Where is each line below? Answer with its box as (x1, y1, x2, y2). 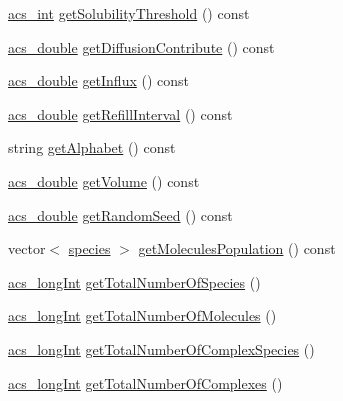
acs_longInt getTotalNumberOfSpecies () (8, 271, 261, 292)
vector (8, 238, 46, 259)
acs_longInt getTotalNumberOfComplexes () (8, 372, 283, 393)
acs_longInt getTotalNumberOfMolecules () (8, 305, 277, 326)
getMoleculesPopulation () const (138, 238, 336, 259)
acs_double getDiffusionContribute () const (8, 36, 275, 57)
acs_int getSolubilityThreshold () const (8, 3, 250, 23)
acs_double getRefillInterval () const (8, 103, 233, 124)
